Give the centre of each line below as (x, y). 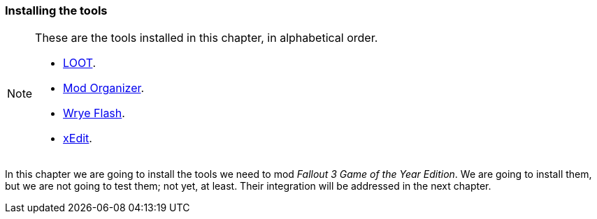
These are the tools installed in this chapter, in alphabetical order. (207, 38)
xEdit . (78, 138)
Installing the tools (56, 10)
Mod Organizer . (104, 88)
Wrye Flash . (94, 113)
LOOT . (80, 63)
